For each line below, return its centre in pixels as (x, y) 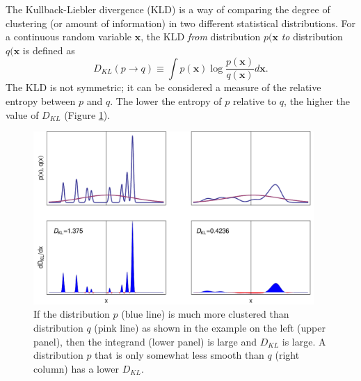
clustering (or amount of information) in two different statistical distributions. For (180, 23)
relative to (255, 101)
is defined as (49, 50)
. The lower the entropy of (166, 101)
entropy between (41, 101)
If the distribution (72, 314)
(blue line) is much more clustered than (205, 314)
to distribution (312, 37)
